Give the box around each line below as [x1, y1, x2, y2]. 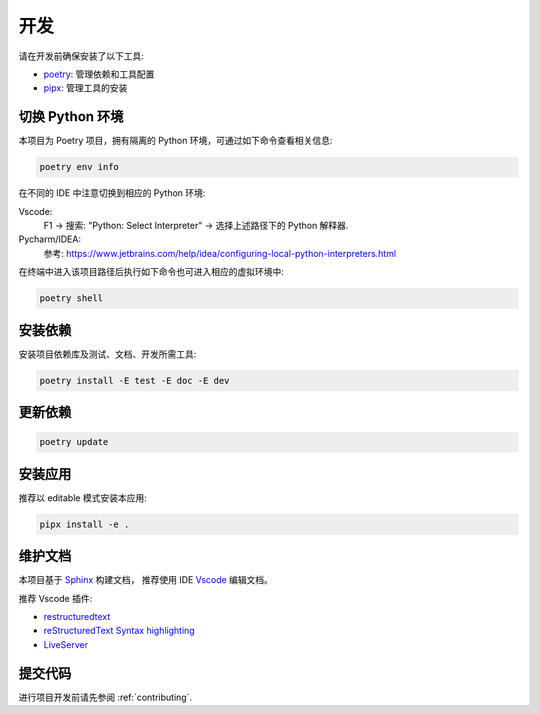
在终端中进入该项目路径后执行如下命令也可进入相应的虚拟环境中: [18, 266, 285, 278]
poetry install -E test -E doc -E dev [39, 375, 230, 386]
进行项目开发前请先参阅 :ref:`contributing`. [18, 691, 193, 703]
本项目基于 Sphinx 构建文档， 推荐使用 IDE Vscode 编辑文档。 [18, 574, 274, 586]
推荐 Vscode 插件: [18, 592, 93, 604]
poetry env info [39, 161, 120, 173]
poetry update [39, 436, 109, 448]
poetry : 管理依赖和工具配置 [43, 68, 155, 80]
